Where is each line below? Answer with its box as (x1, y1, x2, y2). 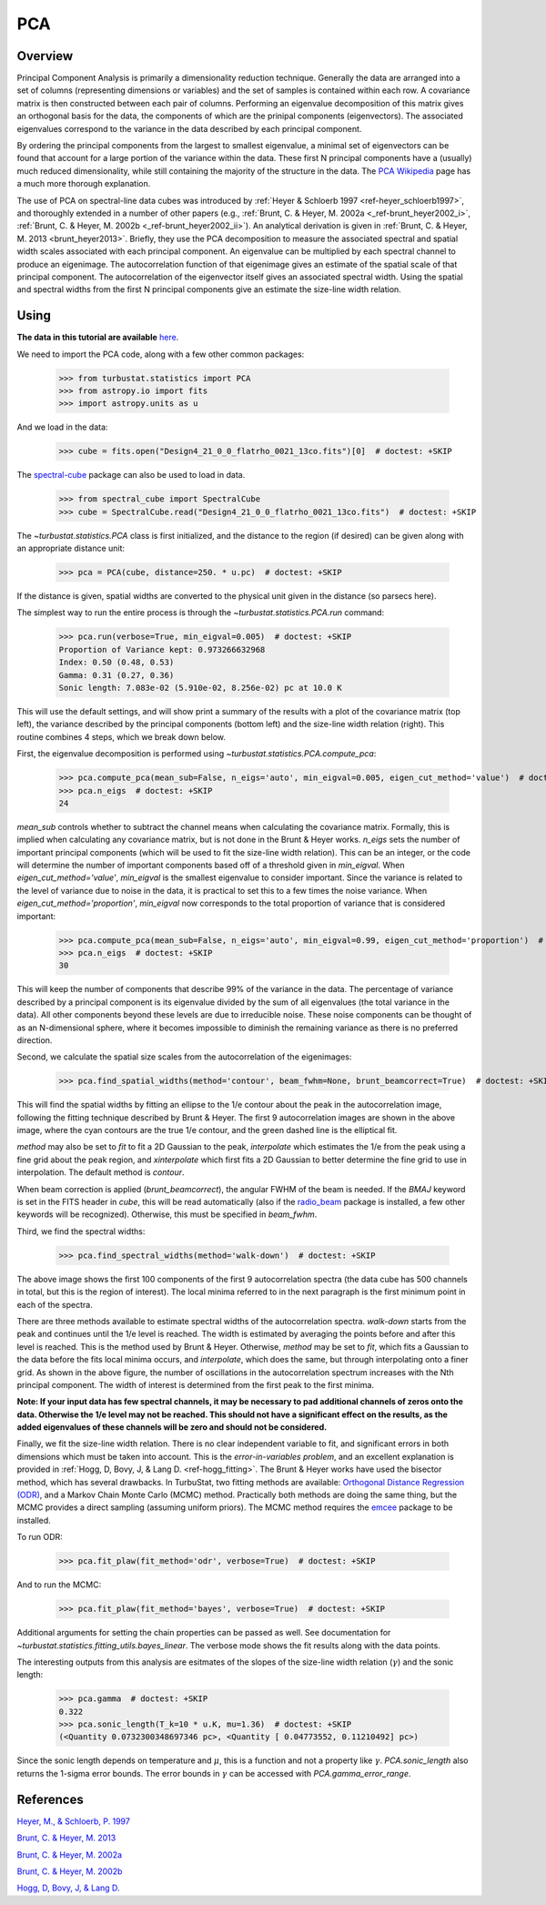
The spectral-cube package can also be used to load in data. (16, 470, 246, 481)
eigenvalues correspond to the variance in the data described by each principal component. (16, 123, 362, 134)
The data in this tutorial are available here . (16, 332, 179, 343)
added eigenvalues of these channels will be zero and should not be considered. (16, 1422, 328, 1433)
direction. (16, 1034, 53, 1046)
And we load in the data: (16, 421, 108, 432)
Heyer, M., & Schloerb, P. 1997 (16, 1816, 131, 1827)
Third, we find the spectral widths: (16, 1225, 146, 1237)
